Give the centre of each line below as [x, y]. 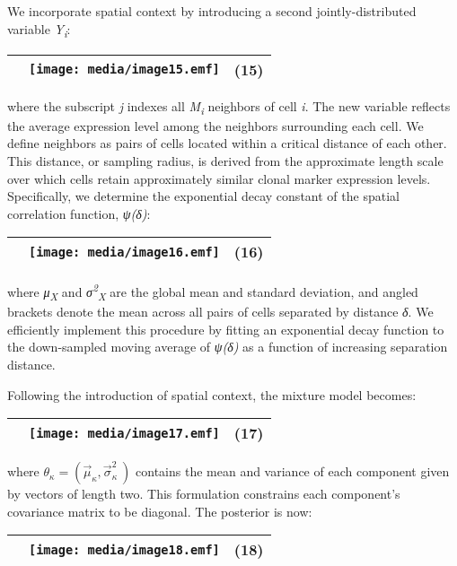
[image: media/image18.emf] [124, 549]
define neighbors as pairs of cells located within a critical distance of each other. [227, 143]
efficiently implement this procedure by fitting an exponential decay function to [226, 329]
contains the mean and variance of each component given [293, 471]
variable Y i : [39, 30]
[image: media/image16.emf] [124, 252]
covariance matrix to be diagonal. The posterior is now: [160, 511]
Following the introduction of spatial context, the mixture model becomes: [212, 394]
